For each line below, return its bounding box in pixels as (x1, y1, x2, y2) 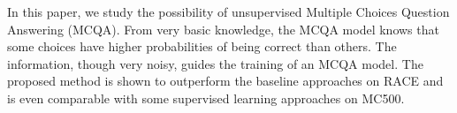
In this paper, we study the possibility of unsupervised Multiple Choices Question (7, 3, 450, 20)
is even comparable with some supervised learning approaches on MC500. (7, 88, 405, 107)
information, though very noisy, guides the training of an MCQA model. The (7, 54, 423, 72)
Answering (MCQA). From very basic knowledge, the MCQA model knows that (7, 19, 439, 38)
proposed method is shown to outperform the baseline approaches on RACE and (7, 72, 444, 90)
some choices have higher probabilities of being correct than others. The (7, 37, 397, 56)
